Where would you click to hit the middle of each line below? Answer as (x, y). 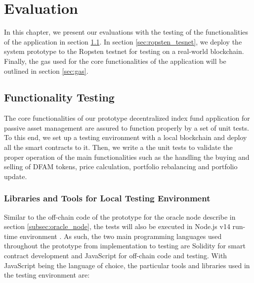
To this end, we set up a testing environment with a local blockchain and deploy (126, 137)
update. (16, 176)
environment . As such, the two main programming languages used (121, 236)
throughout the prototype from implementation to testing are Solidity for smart (125, 246)
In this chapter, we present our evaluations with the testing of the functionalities (126, 32)
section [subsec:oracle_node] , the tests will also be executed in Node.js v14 (117, 226)
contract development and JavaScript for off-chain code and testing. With (116, 256)
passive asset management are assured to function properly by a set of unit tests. (127, 127)
